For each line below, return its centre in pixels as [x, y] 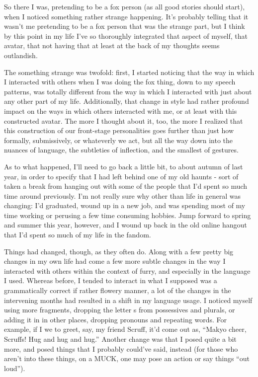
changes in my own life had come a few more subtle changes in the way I [115, 261]
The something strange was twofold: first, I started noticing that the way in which [129, 72]
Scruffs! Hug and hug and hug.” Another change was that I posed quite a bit [120, 339]
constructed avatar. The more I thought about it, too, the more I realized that [124, 120]
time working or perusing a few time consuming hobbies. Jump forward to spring [128, 215]
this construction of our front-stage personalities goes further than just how [119, 130]
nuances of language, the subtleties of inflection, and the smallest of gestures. [121, 150]
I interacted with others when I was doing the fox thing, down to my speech [120, 82]
